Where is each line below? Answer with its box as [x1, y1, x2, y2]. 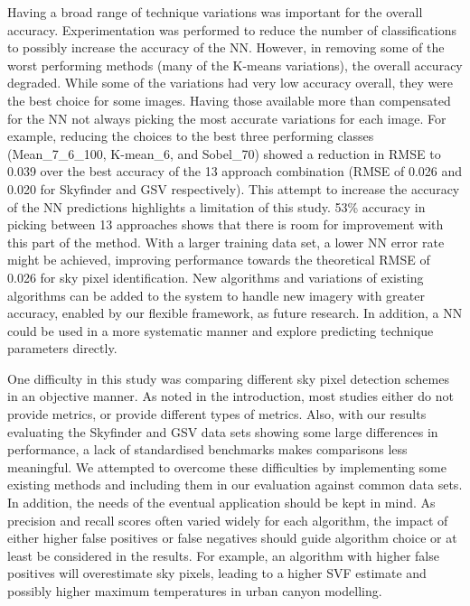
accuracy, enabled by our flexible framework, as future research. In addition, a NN [7, 303, 463, 322]
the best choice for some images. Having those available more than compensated [7, 90, 451, 109]
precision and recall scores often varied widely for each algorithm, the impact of [7, 510, 448, 529]
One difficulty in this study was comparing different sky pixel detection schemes [7, 368, 449, 387]
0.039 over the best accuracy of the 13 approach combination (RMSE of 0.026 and [7, 162, 463, 181]
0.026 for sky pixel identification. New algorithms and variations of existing [7, 267, 424, 286]
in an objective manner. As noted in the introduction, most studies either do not [7, 387, 454, 406]
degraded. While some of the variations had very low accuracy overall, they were [7, 73, 454, 92]
